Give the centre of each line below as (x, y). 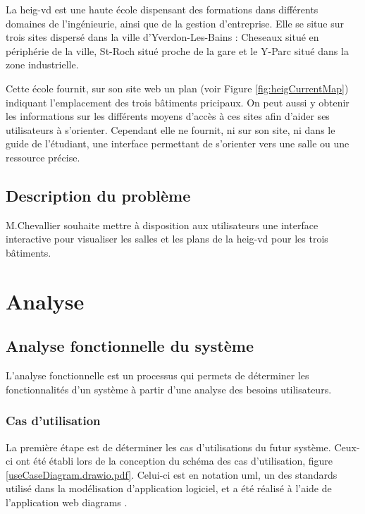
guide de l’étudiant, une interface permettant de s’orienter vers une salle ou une (178, 143)
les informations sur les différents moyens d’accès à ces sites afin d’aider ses (168, 116)
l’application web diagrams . (67, 502)
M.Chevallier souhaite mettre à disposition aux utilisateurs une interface (162, 225)
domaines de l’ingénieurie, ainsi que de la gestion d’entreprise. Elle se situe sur (175, 23)
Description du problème (98, 195)
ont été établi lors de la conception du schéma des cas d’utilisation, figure (174, 461)
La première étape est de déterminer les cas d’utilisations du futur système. (168, 447)
